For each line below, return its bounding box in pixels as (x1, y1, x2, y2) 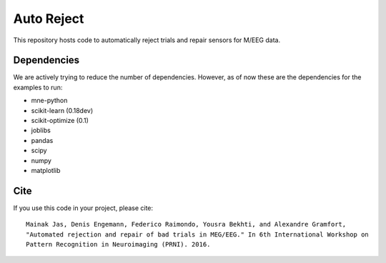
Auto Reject (13, 11, 84, 26)
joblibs (31, 126, 51, 135)
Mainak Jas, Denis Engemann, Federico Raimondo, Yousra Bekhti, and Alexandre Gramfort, (26, 220, 347, 229)
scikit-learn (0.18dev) (31, 106, 94, 114)
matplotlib (31, 166, 61, 174)
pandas (31, 136, 54, 144)
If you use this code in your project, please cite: (13, 204, 154, 212)
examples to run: (13, 83, 63, 91)
